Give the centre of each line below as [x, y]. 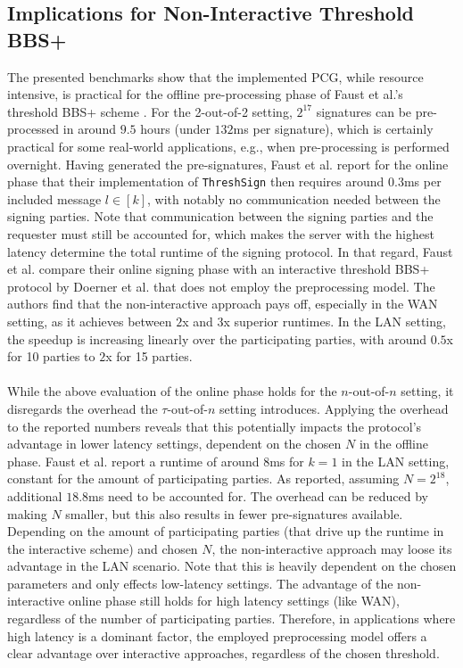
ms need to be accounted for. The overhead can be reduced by [258, 495]
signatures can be [364, 111]
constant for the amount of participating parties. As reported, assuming [203, 478]
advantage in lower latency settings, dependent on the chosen [174, 444]
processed [33, 129]
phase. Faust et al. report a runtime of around [133, 461]
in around [89, 129]
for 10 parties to [51, 356]
